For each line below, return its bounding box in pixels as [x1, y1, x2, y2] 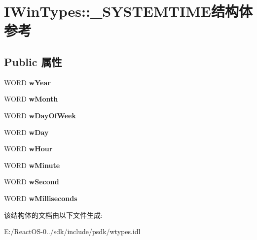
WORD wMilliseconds [4, 193, 77, 203]
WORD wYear [4, 77, 51, 87]
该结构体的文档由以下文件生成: [4, 209, 103, 220]
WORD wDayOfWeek [4, 110, 76, 120]
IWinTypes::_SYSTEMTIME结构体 [4, 1, 253, 21]
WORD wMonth [4, 94, 58, 104]
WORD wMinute [4, 160, 60, 170]
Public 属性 [4, 54, 62, 69]
